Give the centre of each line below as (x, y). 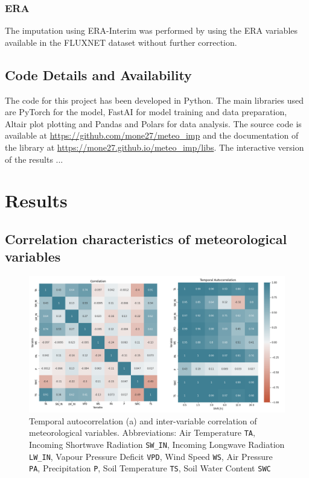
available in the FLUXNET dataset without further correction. (121, 42)
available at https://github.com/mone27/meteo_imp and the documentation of (152, 135)
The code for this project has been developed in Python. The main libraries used (154, 100)
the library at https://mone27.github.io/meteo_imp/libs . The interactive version (154, 147)
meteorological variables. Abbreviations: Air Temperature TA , (142, 432)
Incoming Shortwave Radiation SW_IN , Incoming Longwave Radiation (157, 445)
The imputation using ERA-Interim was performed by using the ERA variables (151, 30)
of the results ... (34, 159)
